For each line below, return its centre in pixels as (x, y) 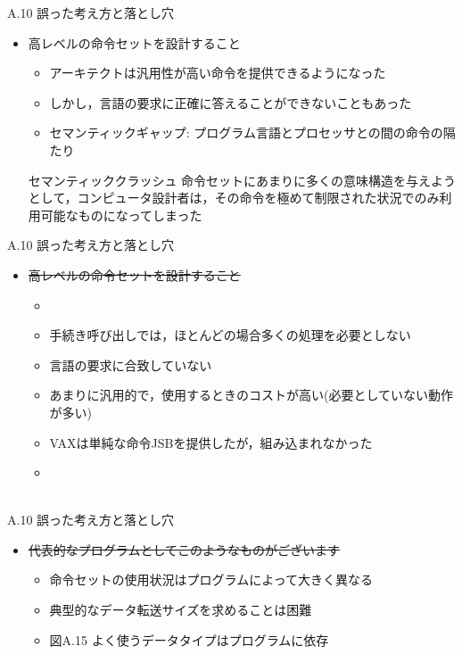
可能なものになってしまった (121, 215)
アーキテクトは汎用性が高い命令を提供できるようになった (218, 73)
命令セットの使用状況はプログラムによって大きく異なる (211, 579)
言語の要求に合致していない (131, 364)
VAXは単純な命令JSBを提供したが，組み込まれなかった (211, 442)
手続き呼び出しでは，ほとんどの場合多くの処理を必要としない (230, 335)
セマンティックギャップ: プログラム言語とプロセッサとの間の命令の (246, 132)
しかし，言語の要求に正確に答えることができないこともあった (231, 102)
